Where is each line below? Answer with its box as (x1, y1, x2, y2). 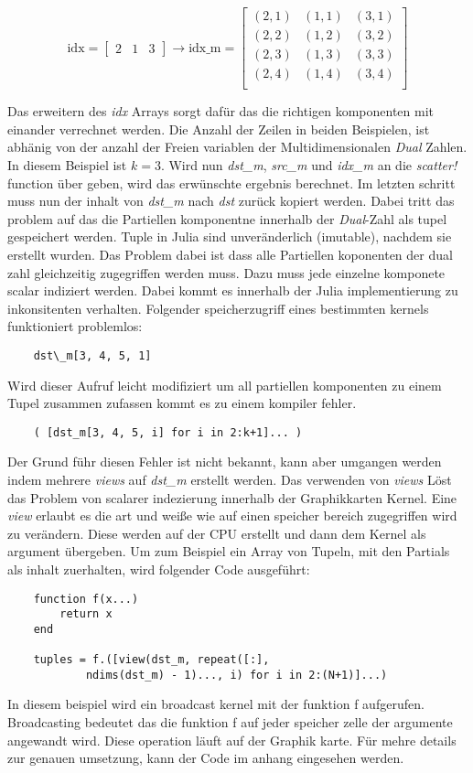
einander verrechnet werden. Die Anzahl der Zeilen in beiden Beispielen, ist (7, 119, 430, 138)
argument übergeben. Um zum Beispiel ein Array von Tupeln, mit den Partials (7, 542, 450, 561)
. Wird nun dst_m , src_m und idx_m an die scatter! (160, 155, 457, 174)
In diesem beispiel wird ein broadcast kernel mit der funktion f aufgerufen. (7, 694, 425, 714)
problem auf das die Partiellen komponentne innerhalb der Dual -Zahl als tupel (7, 209, 447, 228)
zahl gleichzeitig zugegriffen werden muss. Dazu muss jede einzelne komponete (7, 263, 446, 282)
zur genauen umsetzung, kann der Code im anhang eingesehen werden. (7, 748, 404, 768)
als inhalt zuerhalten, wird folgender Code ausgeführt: (7, 559, 310, 578)
